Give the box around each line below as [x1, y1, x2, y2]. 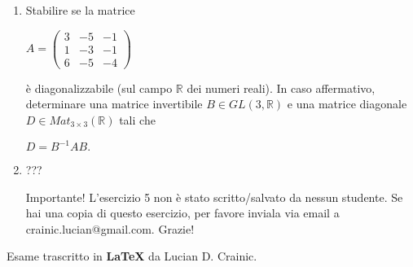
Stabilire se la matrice [25, 2, 135, 18]
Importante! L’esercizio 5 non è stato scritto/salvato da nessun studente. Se [25, 188, 403, 205]
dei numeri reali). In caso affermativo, [187, 79, 376, 96]
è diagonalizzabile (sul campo [25, 79, 173, 96]
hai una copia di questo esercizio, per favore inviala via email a [25, 204, 340, 221]
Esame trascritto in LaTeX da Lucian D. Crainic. [7, 247, 257, 265]
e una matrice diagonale [287, 95, 407, 112]
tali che [119, 111, 156, 128]
